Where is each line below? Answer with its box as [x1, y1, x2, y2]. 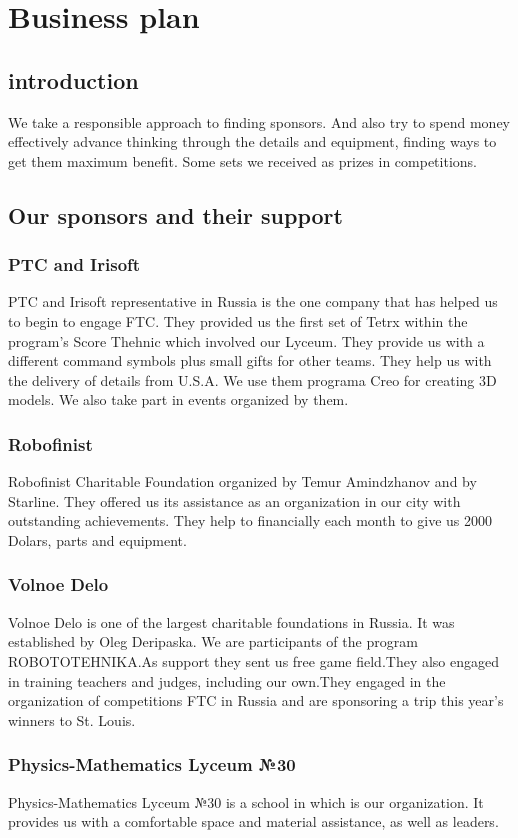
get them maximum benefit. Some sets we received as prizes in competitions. [8, 150, 477, 171]
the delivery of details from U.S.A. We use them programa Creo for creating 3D [8, 369, 497, 390]
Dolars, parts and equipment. [8, 529, 187, 550]
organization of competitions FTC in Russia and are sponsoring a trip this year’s [8, 690, 504, 711]
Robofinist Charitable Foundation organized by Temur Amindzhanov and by [8, 471, 477, 492]
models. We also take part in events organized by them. [8, 389, 349, 410]
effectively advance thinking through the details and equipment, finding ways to [8, 131, 497, 152]
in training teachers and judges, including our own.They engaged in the [8, 670, 446, 691]
